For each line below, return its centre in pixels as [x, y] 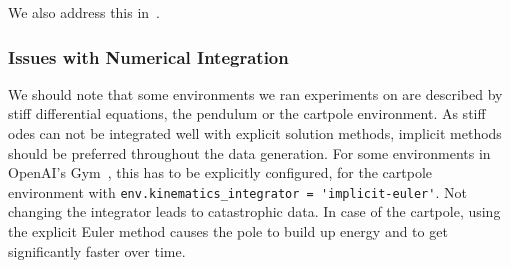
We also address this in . [84, 12]
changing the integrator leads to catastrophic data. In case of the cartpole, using [254, 211]
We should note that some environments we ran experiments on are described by [255, 93]
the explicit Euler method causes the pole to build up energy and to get [228, 231]
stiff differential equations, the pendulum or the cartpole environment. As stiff [247, 113]
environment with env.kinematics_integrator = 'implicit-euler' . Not [237, 191]
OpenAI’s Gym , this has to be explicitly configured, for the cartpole [220, 172]
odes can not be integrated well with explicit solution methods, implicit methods [255, 133]
